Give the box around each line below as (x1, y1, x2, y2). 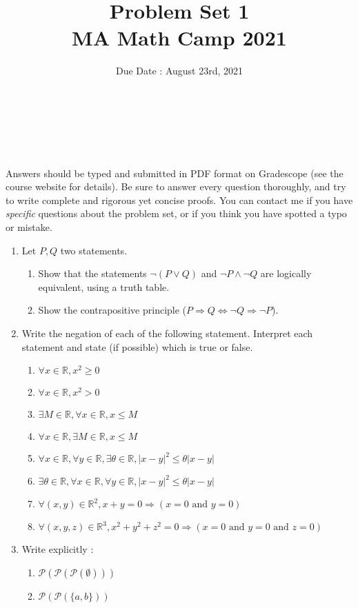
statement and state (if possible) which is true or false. (21, 339, 253, 354)
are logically (260, 266, 312, 281)
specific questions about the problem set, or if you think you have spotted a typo (6, 206, 347, 221)
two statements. (60, 243, 128, 257)
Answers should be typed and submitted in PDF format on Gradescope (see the (6, 165, 344, 180)
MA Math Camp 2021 (72, 23, 287, 52)
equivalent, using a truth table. (38, 279, 170, 294)
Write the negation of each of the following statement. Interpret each (21, 326, 313, 341)
